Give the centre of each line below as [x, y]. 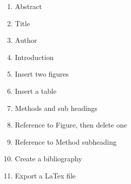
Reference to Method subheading [66, 141]
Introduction [34, 57]
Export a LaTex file [45, 175]
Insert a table [36, 90]
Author [26, 40]
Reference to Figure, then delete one [71, 125]
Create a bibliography [48, 159]
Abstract [28, 6]
